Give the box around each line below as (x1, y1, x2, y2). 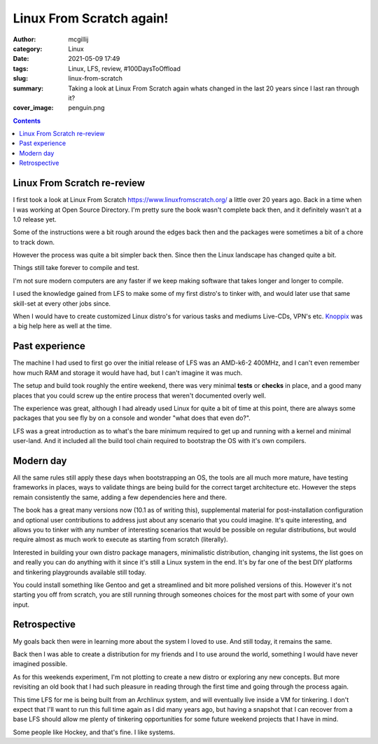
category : (13, 44, 43, 53)
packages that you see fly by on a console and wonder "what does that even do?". (13, 414, 251, 422)
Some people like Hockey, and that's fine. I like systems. (13, 728, 175, 736)
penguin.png (68, 104, 105, 112)
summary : (13, 84, 44, 93)
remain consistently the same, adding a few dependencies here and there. (13, 493, 227, 501)
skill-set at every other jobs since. (13, 299, 111, 308)
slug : (13, 74, 28, 83)
